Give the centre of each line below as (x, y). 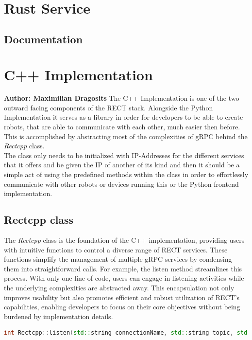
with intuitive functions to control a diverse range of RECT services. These (116, 249)
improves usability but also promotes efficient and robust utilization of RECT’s (122, 297)
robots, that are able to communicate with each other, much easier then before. (122, 127)
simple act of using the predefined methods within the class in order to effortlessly (126, 174)
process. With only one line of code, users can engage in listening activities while (124, 278)
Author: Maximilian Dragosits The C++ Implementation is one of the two (122, 98)
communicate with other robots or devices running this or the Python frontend (121, 184)
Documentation (43, 39)
